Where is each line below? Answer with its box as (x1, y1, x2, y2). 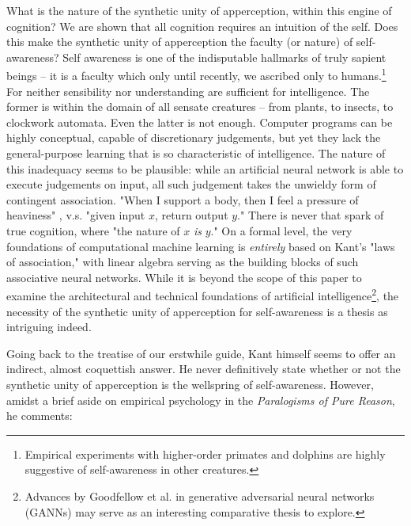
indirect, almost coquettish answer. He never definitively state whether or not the (6, 360, 401, 377)
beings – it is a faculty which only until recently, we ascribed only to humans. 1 (6, 65, 386, 84)
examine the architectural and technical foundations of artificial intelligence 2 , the (6, 285, 399, 303)
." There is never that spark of (237, 207, 384, 223)
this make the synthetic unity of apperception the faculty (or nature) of (6, 33, 353, 50)
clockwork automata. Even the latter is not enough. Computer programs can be (6, 113, 393, 130)
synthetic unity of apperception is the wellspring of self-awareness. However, (6, 375, 374, 392)
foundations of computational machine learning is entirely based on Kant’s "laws (6, 238, 395, 254)
